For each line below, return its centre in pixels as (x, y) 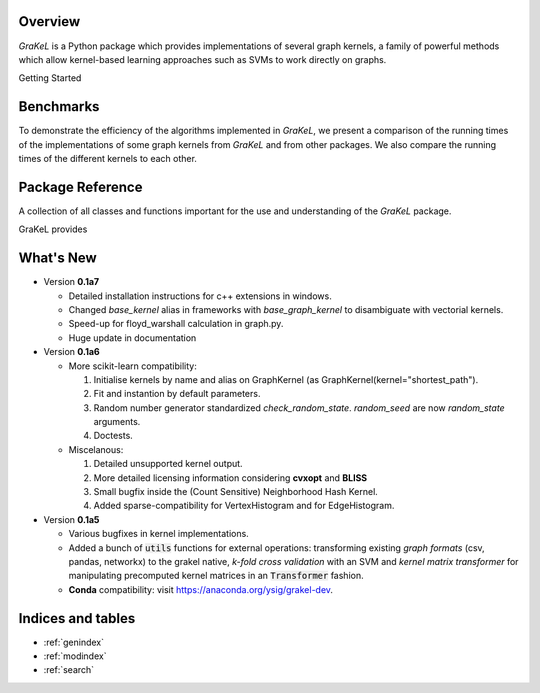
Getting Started (50, 78)
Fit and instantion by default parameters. (177, 394)
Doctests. (113, 436)
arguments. (117, 422)
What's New (57, 258)
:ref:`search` (69, 670)
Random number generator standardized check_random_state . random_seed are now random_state (299, 407)
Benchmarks (59, 106)
